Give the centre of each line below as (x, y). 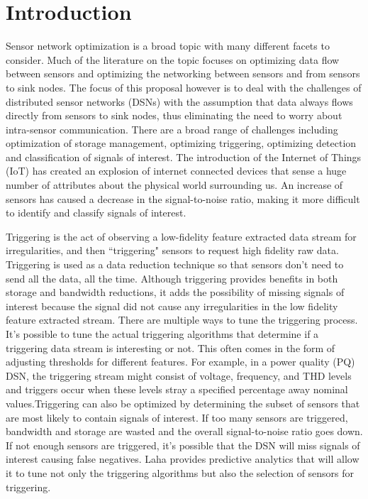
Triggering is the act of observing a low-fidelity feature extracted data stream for (181, 236)
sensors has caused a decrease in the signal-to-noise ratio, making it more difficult (183, 198)
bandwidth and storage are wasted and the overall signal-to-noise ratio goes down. (184, 431)
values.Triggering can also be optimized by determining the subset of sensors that (183, 403)
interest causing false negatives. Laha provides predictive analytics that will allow (183, 459)
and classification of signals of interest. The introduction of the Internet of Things (184, 157)
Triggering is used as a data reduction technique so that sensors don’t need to (175, 264)
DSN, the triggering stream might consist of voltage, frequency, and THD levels (179, 375)
